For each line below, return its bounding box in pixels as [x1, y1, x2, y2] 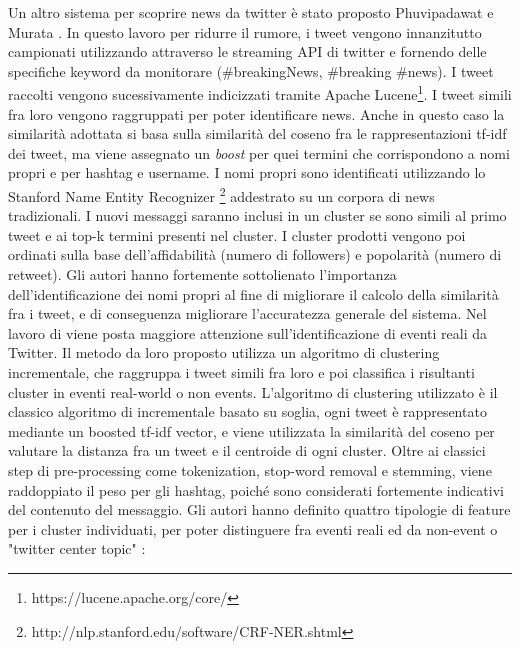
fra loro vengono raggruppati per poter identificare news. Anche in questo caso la [8, 103, 505, 124]
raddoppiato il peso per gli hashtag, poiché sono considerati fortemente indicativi [8, 479, 504, 500]
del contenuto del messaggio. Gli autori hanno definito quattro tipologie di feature [8, 499, 511, 520]
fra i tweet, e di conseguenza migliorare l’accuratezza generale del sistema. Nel [8, 303, 487, 324]
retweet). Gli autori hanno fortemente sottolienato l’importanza [8, 264, 397, 285]
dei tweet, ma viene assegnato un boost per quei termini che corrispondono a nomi [8, 142, 510, 163]
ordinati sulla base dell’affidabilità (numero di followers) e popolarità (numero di [8, 244, 502, 265]
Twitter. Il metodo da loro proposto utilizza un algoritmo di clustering [8, 342, 440, 363]
